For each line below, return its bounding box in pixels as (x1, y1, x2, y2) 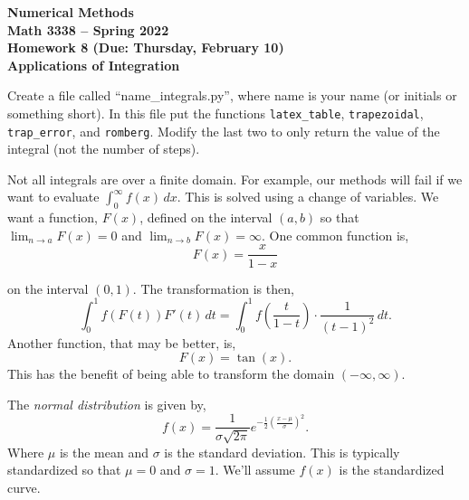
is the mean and (59, 442, 148, 461)
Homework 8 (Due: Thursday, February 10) (7, 38, 284, 57)
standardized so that (7, 460, 121, 479)
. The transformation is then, (132, 278, 294, 297)
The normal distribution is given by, (7, 394, 206, 413)
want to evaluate (7, 187, 100, 206)
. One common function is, (261, 225, 409, 244)
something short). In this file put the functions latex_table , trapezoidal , (7, 103, 424, 122)
